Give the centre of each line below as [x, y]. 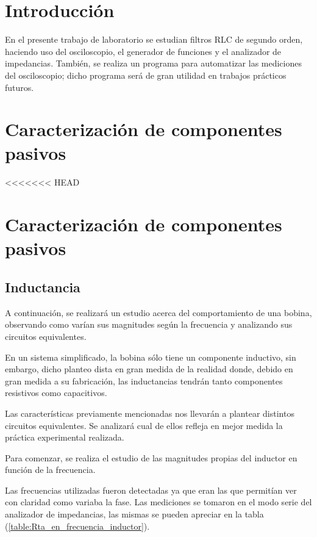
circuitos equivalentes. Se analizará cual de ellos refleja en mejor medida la [144, 425]
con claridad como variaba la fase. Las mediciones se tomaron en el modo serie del [158, 502]
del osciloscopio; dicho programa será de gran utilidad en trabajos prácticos [146, 75]
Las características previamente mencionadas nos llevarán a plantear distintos [150, 413]
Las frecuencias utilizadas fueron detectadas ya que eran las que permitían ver [151, 490]
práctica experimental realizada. [65, 437]
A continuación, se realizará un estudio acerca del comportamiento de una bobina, [158, 312]
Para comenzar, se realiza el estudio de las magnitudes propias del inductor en [151, 457]
